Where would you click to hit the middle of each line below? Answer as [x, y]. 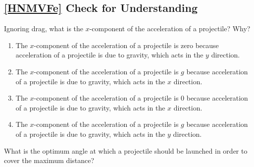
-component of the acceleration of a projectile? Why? [170, 28]
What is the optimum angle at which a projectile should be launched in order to [126, 150]
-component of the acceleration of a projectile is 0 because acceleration [141, 98]
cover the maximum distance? [49, 160]
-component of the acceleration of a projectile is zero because [126, 45]
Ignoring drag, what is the [44, 28]
